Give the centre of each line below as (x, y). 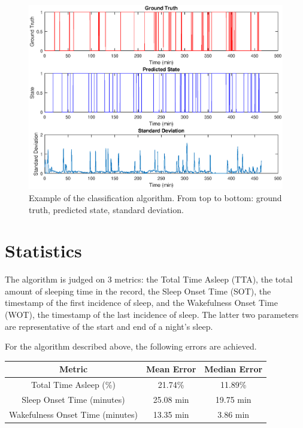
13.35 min (171, 414)
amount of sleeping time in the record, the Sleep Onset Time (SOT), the (138, 291)
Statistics (43, 251)
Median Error (234, 369)
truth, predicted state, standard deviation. (106, 209)
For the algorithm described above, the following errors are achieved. (131, 346)
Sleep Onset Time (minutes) (73, 400)
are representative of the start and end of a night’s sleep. (109, 326)
